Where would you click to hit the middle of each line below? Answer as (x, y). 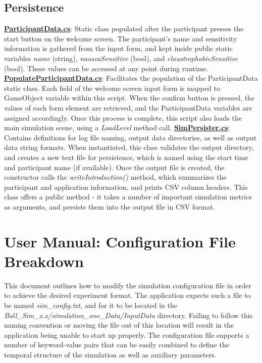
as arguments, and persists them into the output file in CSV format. (110, 206)
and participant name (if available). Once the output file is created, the (114, 167)
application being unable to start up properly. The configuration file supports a (127, 334)
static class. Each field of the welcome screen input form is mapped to (112, 88)
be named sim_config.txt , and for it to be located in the (91, 305)
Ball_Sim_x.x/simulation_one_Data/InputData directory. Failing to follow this (128, 315)
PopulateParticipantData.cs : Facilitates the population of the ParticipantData (131, 78)
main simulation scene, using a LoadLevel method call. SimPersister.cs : (117, 127)
